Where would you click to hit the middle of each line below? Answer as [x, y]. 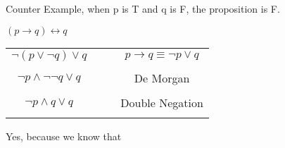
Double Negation [162, 102]
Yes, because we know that [64, 136]
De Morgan [162, 78]
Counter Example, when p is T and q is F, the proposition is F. [143, 8]
